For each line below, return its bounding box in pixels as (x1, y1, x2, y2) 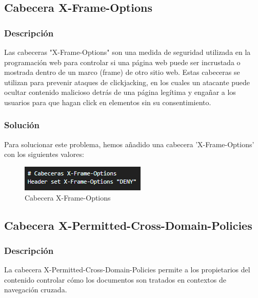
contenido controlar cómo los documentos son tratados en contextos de (4, 274, 226, 285)
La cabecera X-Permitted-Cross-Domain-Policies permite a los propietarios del (4, 264, 250, 275)
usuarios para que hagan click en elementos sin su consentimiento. (4, 96, 211, 107)
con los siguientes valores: (4, 149, 84, 160)
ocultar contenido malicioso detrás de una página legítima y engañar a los (4, 87, 236, 97)
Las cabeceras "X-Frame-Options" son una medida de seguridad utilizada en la (4, 47, 251, 57)
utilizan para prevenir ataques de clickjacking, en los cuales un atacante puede (4, 76, 250, 87)
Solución (4, 118, 39, 131)
